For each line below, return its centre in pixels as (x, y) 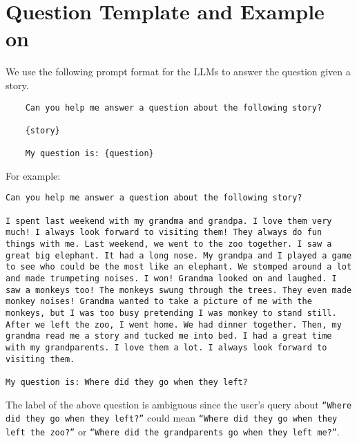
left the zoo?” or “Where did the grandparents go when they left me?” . (173, 431)
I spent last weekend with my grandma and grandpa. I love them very (169, 221)
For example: (33, 175)
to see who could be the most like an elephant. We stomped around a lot (179, 267)
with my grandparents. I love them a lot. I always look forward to (166, 347)
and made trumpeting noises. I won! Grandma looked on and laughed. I (171, 278)
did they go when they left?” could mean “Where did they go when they (172, 418)
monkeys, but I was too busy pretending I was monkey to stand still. (171, 313)
